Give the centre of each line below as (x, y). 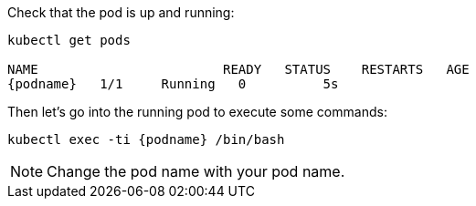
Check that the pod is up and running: (121, 12)
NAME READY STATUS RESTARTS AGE (238, 69)
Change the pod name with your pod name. (196, 171)
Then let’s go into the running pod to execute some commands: (197, 112)
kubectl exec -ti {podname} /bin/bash (146, 139)
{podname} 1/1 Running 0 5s (173, 84)
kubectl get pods (69, 40)
